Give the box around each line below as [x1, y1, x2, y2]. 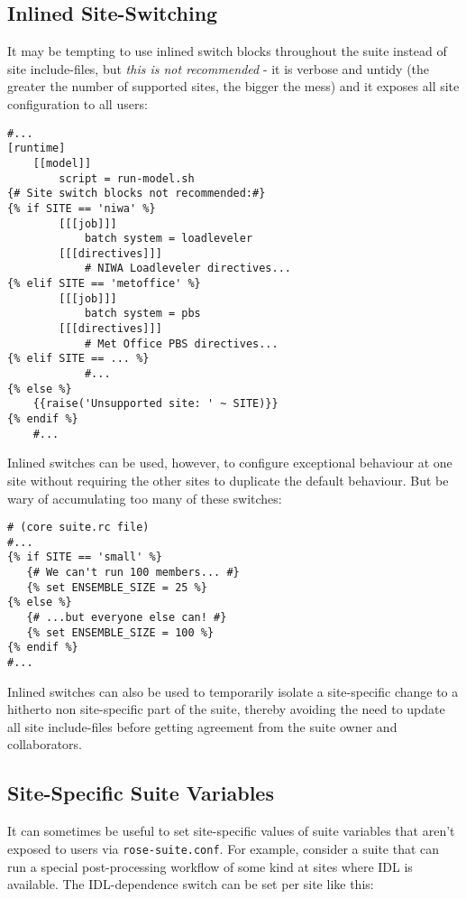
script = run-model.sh [59, 171, 195, 185]
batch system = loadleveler [84, 232, 253, 246]
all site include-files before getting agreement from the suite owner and [7, 717, 397, 736]
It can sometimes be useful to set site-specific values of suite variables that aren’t [7, 821, 455, 840]
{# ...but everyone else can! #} [26, 611, 227, 625]
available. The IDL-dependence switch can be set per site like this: [7, 875, 374, 894]
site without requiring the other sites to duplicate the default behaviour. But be [7, 470, 449, 489]
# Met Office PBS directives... [84, 337, 279, 350]
